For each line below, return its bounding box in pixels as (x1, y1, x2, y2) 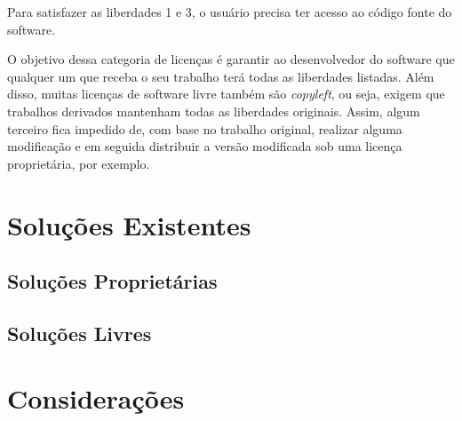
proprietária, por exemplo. (7, 154, 150, 172)
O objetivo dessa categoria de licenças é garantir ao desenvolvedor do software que (7, 50, 455, 68)
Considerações (7, 380, 185, 417)
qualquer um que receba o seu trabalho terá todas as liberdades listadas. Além (7, 67, 434, 85)
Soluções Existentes (7, 206, 251, 242)
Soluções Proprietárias (7, 267, 218, 295)
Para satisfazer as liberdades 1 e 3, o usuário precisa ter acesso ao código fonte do (7, 3, 452, 20)
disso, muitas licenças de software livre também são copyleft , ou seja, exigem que (7, 84, 445, 103)
